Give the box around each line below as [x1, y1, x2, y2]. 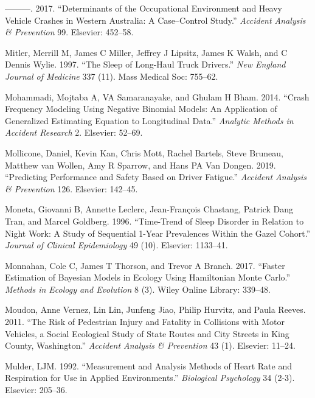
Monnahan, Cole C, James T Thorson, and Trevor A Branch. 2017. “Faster [5, 259, 285, 271]
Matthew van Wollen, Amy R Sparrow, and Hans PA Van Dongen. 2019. [5, 158, 276, 171]
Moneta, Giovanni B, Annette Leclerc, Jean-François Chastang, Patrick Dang [5, 203, 294, 215]
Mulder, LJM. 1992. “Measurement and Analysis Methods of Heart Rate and [5, 359, 292, 372]
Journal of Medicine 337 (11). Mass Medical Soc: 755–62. [5, 69, 218, 82]
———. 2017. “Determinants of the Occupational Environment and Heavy [5, 2, 282, 14]
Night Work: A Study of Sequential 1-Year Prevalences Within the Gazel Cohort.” [5, 226, 311, 239]
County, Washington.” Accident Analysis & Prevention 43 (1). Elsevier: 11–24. [5, 339, 296, 352]
